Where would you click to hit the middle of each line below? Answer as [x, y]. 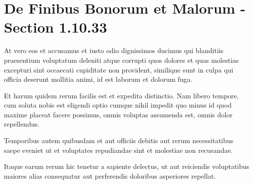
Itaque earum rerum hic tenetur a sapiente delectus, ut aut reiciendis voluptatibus [127, 166]
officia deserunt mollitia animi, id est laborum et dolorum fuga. [98, 79]
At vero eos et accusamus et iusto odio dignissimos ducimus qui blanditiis [114, 50]
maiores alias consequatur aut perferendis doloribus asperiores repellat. [110, 175]
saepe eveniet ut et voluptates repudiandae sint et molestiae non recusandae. [118, 150]
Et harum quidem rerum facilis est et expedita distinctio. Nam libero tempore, [121, 95]
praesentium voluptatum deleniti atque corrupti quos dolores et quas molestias [121, 60]
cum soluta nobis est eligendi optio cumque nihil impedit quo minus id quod [118, 105]
